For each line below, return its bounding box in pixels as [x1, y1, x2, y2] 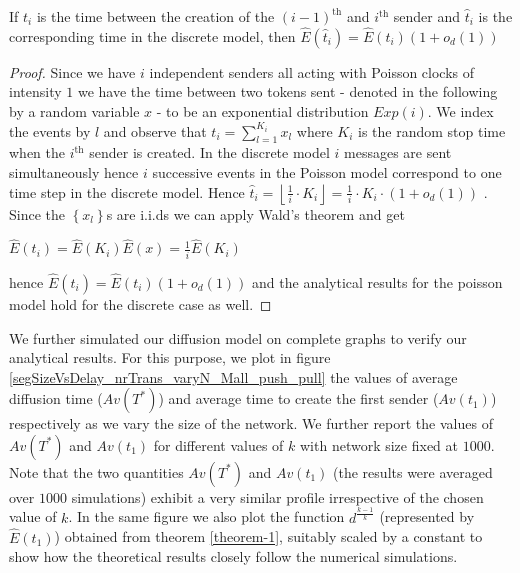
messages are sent [344, 142, 452, 163]
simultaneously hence [9, 161, 139, 182]
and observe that [103, 120, 207, 141]
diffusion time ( [9, 388, 103, 409]
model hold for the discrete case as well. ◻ [9, 293, 272, 314]
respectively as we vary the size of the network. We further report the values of [9, 413, 493, 434]
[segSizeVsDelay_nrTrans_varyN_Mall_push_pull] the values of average [9, 366, 458, 387]
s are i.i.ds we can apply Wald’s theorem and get [106, 203, 405, 224]
